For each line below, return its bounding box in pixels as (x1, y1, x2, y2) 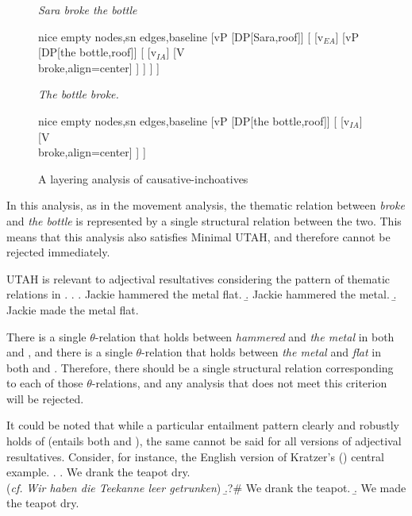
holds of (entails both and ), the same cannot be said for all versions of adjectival (6, 433, 402, 449)
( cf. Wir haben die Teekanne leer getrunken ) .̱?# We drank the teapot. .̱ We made (6, 479, 406, 495)
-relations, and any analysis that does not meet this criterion (91, 375, 387, 391)
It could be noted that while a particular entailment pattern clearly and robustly (6, 417, 399, 433)
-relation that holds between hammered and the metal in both (94, 328, 395, 345)
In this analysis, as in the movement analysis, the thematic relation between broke (6, 197, 405, 214)
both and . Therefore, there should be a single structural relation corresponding (6, 359, 394, 375)
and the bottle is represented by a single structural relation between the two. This (6, 212, 402, 229)
